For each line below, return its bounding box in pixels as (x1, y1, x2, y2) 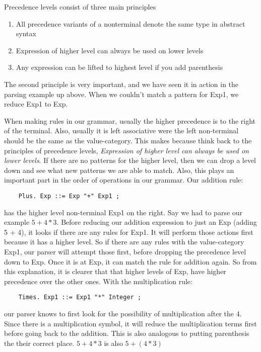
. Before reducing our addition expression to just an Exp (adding (56, 217, 257, 227)
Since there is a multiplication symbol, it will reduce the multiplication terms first (4, 318, 257, 328)
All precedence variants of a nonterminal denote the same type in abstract (16, 18, 245, 29)
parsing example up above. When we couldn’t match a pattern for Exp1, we (4, 89, 239, 99)
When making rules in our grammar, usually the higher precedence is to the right (4, 115, 256, 126)
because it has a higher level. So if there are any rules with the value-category (4, 236, 244, 247)
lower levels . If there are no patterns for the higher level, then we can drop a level (4, 155, 256, 165)
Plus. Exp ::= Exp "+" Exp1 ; (18, 192, 120, 200)
